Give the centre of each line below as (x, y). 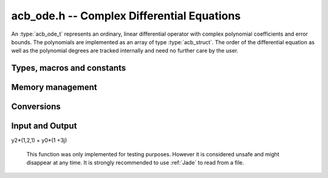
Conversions (36, 107)
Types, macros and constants (69, 68)
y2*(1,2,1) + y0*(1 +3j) (39, 140)
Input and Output (44, 126)
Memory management (54, 87)
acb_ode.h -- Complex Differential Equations (126, 16)
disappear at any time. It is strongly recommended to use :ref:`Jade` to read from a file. (135, 163)
